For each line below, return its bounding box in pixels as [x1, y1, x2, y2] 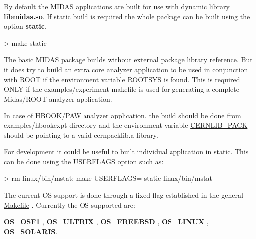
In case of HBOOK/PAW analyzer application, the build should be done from [4, 110, 241, 120]
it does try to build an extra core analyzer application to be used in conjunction [4, 64, 248, 74]
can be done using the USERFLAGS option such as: [4, 156, 164, 166]
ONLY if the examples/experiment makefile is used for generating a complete [4, 84, 240, 94]
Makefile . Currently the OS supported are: [4, 199, 135, 210]
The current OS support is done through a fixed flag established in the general [4, 189, 243, 200]
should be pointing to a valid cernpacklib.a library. [4, 129, 158, 140]
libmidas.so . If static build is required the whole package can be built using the [4, 11, 250, 21]
